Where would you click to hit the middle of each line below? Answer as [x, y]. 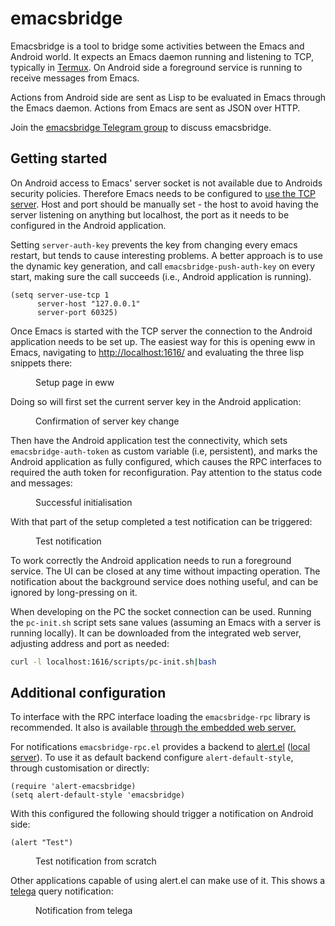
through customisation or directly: [80, 768]
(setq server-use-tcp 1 [60, 295]
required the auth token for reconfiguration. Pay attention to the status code [166, 472]
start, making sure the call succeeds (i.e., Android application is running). [161, 276]
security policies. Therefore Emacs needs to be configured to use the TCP [163, 193]
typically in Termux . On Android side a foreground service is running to [156, 67]
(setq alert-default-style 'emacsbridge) [98, 795]
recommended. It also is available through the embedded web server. [153, 728]
